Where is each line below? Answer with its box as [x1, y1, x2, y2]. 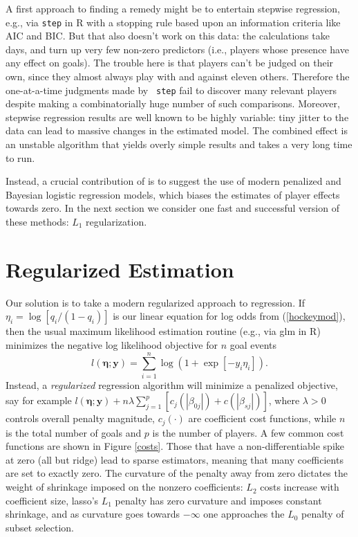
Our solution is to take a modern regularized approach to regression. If [6, 295, 305, 309]
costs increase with [260, 480, 339, 494]
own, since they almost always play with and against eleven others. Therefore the [6, 69, 350, 84]
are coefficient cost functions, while [188, 411, 337, 426]
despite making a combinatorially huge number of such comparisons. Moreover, [6, 96, 340, 111]
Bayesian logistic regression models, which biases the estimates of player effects [6, 187, 340, 201]
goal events [229, 337, 277, 352]
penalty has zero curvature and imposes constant [115, 493, 322, 507]
